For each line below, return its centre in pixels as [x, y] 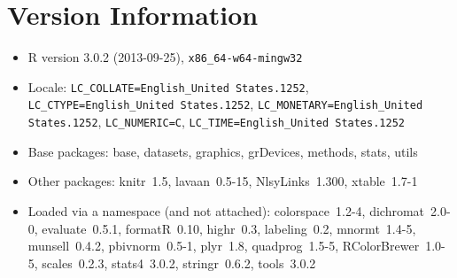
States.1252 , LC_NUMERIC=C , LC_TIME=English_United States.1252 [216, 122]
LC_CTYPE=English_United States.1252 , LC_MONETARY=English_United [225, 104]
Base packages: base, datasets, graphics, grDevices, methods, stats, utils [223, 151]
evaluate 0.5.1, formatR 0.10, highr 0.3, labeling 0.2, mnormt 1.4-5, [229, 228]
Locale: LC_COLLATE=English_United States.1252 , [168, 86]
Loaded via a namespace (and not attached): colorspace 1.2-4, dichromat [226, 210]
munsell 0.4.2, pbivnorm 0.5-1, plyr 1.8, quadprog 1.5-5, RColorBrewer [224, 246]
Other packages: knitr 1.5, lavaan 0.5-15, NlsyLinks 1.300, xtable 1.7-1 [223, 181]
